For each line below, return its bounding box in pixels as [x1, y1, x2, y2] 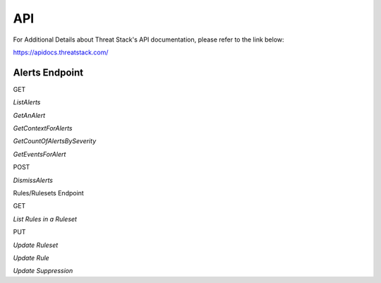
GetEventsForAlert [13, 150, 66, 158]
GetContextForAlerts [13, 124, 73, 133]
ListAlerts [13, 98, 41, 107]
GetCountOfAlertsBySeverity [13, 137, 97, 145]
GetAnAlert [13, 111, 46, 119]
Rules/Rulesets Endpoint [13, 188, 84, 197]
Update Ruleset [13, 241, 59, 249]
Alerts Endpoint [13, 66, 84, 78]
